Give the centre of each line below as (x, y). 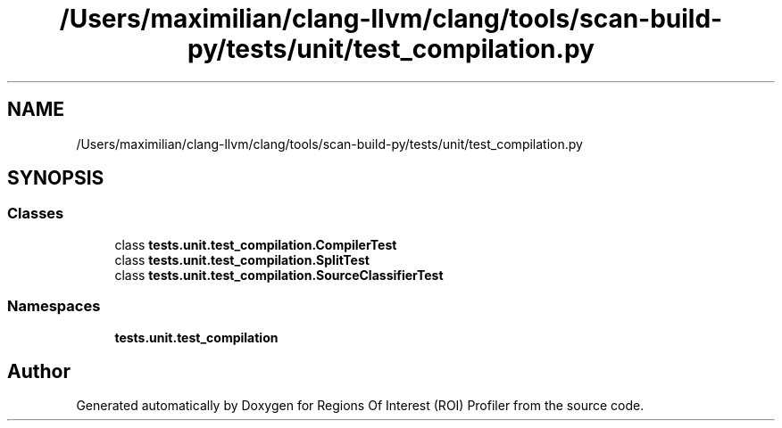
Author (39, 371)
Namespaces (54, 306)
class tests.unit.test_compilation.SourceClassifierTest (279, 275)
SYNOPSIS (56, 178)
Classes (36, 214)
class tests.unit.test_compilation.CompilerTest (256, 244)
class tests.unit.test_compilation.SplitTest (242, 259)
